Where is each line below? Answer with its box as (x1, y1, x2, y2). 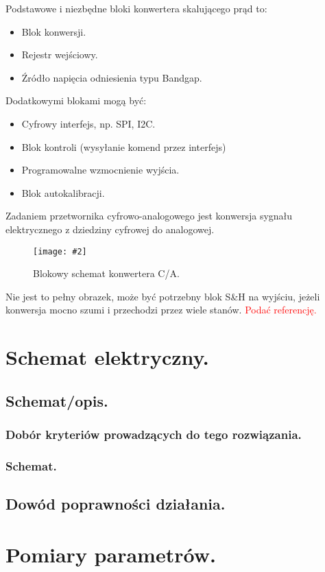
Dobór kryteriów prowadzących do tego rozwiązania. (5, 426, 302, 443)
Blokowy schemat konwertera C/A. (33, 266, 180, 281)
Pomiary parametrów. (5, 540, 216, 568)
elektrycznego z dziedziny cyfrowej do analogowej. (5, 222, 215, 236)
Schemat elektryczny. (5, 343, 209, 371)
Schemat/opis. (5, 390, 108, 411)
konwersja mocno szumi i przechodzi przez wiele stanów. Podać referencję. (5, 302, 317, 317)
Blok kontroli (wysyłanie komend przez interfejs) (21, 139, 226, 154)
